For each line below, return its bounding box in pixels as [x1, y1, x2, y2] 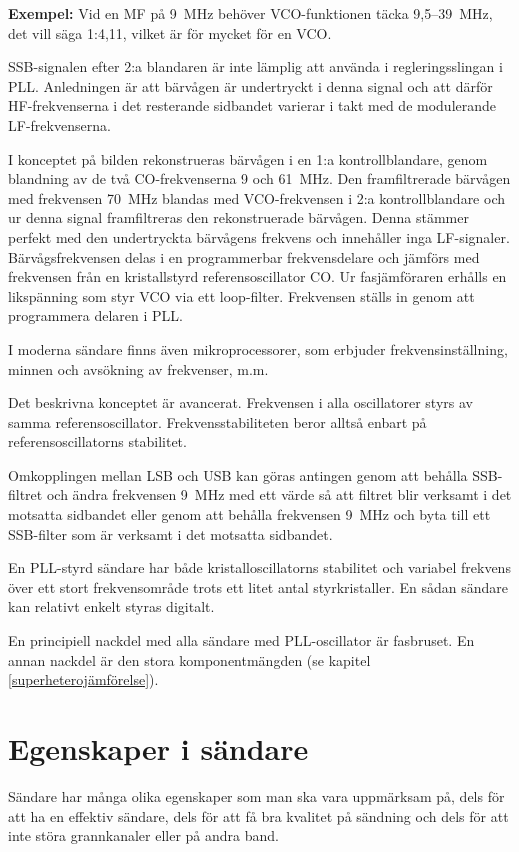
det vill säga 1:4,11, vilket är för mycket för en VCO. [8, 22, 332, 43]
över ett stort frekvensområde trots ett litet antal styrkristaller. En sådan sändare [8, 576, 509, 597]
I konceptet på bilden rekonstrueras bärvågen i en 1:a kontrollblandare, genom [8, 148, 488, 169]
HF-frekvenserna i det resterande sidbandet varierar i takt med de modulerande [8, 95, 497, 116]
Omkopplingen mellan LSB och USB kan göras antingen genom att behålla [8, 464, 468, 485]
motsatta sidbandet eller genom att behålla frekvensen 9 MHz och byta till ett [8, 504, 491, 525]
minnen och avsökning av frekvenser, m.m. [8, 358, 269, 379]
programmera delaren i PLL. [8, 305, 183, 326]
